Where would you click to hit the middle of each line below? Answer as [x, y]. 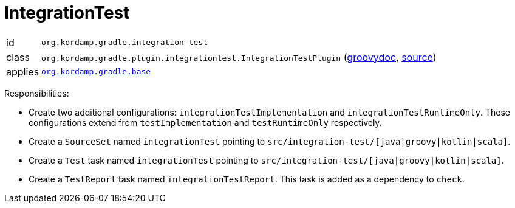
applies [23, 71]
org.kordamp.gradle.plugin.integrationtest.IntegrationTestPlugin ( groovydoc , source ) [239, 57]
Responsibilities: [37, 93]
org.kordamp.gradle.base [96, 72]
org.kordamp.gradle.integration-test [125, 43]
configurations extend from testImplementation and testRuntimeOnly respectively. [205, 122]
